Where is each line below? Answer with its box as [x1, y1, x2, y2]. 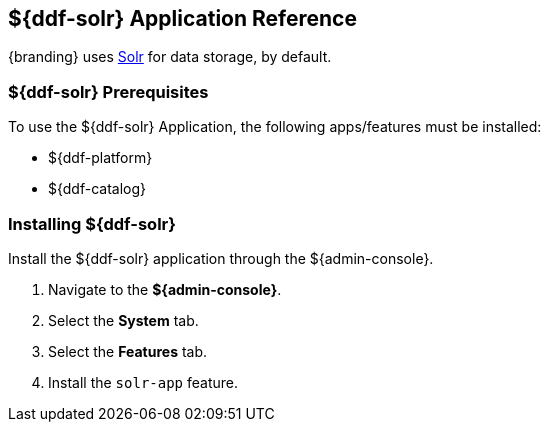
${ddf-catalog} [48, 180, 147, 198]
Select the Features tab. [48, 342, 208, 360]
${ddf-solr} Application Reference [8, 6, 357, 31]
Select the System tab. [48, 311, 199, 329]
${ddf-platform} [48, 149, 153, 167]
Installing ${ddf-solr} [8, 213, 176, 234]
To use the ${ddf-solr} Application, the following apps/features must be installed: [8, 118, 542, 136]
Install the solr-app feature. [48, 373, 239, 391]
